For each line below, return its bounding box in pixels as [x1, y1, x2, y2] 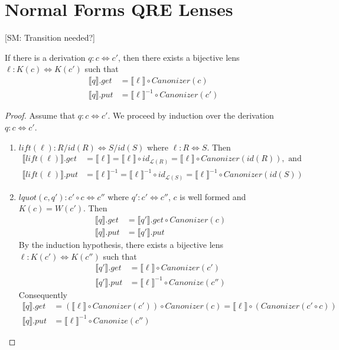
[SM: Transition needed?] [5, 31, 95, 44]
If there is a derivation [5, 51, 86, 63]
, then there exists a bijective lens [118, 51, 240, 63]
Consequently [18, 288, 67, 300]
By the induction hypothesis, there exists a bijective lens [18, 238, 224, 251]
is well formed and [180, 190, 246, 202]
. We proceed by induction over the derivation [107, 109, 274, 122]
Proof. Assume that [5, 109, 76, 122]
